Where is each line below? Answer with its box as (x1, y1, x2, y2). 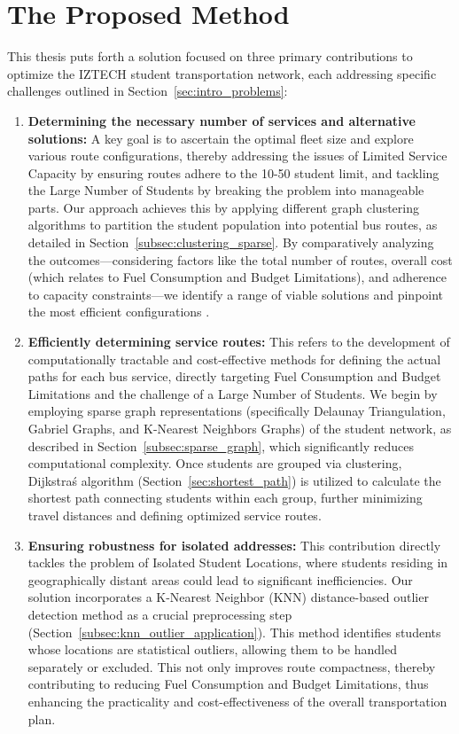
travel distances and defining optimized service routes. (27, 505, 322, 524)
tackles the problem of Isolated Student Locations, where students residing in (27, 553, 448, 572)
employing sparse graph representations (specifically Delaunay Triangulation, (27, 402, 446, 420)
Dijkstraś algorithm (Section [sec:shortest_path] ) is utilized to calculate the (27, 471, 441, 489)
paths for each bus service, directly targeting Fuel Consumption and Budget (27, 367, 441, 386)
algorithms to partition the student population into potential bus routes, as (27, 215, 438, 234)
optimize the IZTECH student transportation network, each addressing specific (7, 64, 437, 82)
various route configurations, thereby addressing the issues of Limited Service (27, 146, 447, 165)
